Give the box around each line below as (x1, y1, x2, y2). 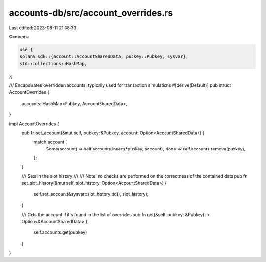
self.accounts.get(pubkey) (33, 229, 87, 235)
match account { (33, 139, 67, 145)
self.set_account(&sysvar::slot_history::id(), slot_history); (33, 191, 149, 197)
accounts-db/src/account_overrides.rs (9, 7, 173, 18)
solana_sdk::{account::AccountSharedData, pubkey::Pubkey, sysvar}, (19, 54, 189, 59)
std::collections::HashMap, (19, 61, 87, 66)
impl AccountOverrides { (9, 121, 59, 127)
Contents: (9, 34, 29, 39)
